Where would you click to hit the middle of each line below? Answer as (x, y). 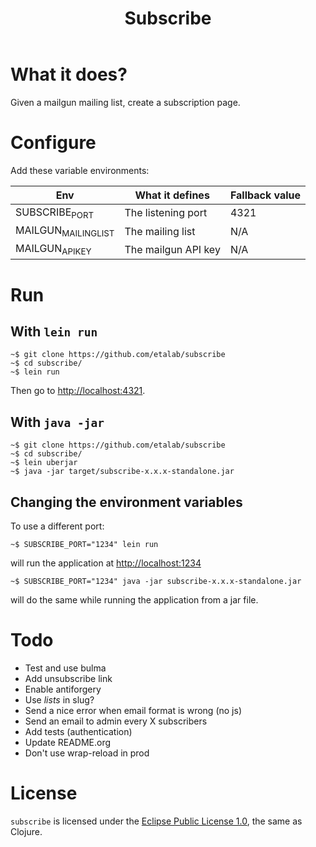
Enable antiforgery (63, 689)
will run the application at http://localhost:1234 (106, 563)
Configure (53, 143)
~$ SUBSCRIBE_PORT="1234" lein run (84, 545)
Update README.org (68, 742)
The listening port (166, 213)
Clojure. (26, 831)
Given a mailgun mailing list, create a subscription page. (125, 102)
